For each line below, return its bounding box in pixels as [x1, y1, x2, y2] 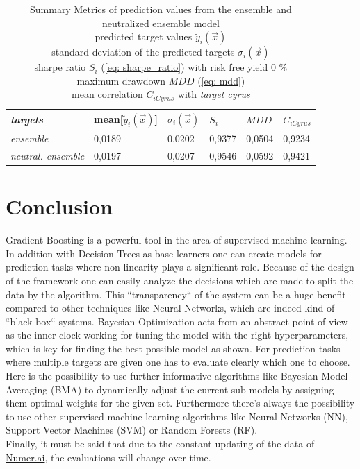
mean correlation [72, 87, 143, 101]
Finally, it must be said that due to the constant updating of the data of [6, 436, 315, 451]
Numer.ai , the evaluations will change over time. [6, 450, 211, 464]
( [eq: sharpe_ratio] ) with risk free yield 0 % [101, 60, 288, 74]
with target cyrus [177, 87, 250, 101]
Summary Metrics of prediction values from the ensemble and [29, 2, 292, 16]
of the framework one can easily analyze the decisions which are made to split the [6, 273, 354, 287]
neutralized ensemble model [101, 15, 220, 30]
